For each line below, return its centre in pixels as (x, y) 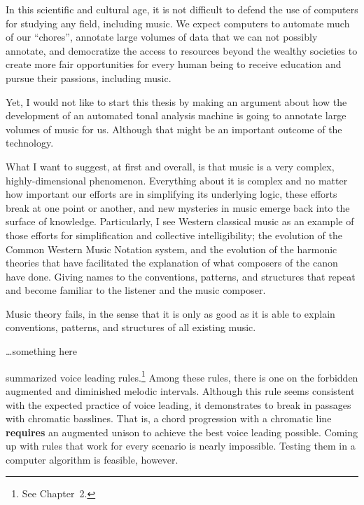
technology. (30, 143)
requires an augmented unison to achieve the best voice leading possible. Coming (182, 432)
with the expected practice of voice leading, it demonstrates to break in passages (178, 404)
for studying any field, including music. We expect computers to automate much (178, 23)
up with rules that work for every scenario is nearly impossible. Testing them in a (181, 446)
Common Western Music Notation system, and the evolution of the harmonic (171, 249)
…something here (42, 351)
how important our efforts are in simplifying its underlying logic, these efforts (171, 194)
